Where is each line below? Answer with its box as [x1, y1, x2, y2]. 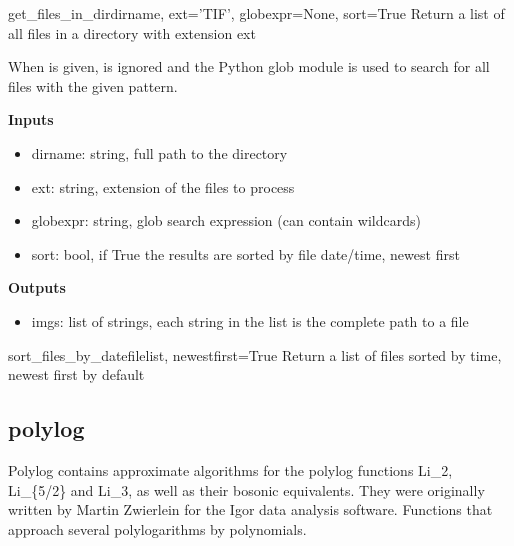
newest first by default [8, 364, 145, 385]
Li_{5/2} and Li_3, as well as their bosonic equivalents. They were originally [8, 479, 485, 500]
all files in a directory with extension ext [8, 22, 256, 43]
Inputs [8, 109, 54, 130]
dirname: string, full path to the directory [31, 142, 288, 163]
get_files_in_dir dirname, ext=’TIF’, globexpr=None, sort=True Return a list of [8, 3, 505, 23]
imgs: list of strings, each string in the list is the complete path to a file [31, 310, 469, 331]
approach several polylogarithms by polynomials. [8, 518, 307, 539]
